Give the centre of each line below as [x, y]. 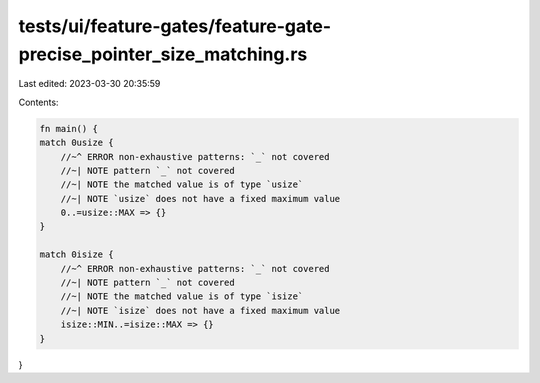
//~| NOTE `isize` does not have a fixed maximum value [200, 310]
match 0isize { [76, 254]
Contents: [38, 102]
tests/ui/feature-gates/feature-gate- [175, 26]
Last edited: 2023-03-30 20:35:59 [89, 84]
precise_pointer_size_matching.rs [163, 54]
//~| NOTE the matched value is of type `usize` [182, 184]
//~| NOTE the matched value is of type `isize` [182, 296]
